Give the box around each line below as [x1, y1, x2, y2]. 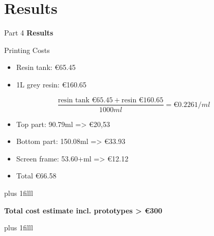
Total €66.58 [16, 170, 57, 181]
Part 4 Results [4, 27, 53, 38]
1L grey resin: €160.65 [16, 79, 87, 89]
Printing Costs [4, 44, 50, 55]
